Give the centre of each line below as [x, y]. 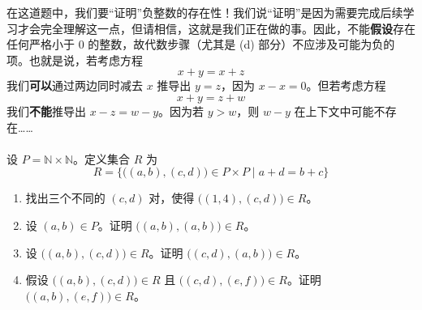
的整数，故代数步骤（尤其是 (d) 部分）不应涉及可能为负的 [241, 44]
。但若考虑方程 [346, 85]
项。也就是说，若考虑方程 [75, 59]
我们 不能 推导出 [46, 110]
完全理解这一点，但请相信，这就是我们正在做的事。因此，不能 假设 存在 [228, 28]
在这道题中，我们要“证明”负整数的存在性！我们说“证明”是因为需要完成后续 [205, 12]
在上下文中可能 [334, 110]
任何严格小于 [41, 44]
